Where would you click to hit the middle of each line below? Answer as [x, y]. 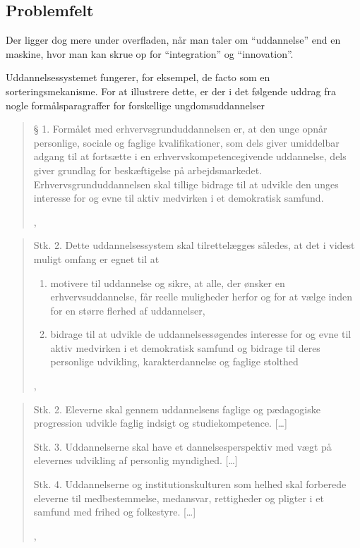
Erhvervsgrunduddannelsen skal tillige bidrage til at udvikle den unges [186, 184]
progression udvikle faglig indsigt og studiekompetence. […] [160, 423]
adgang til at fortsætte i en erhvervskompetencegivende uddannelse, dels [190, 156]
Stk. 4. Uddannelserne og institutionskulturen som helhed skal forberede [190, 484]
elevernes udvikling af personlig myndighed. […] [136, 460]
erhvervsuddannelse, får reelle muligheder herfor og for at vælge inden [202, 297]
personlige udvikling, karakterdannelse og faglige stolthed [174, 361]
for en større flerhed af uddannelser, [128, 310]
